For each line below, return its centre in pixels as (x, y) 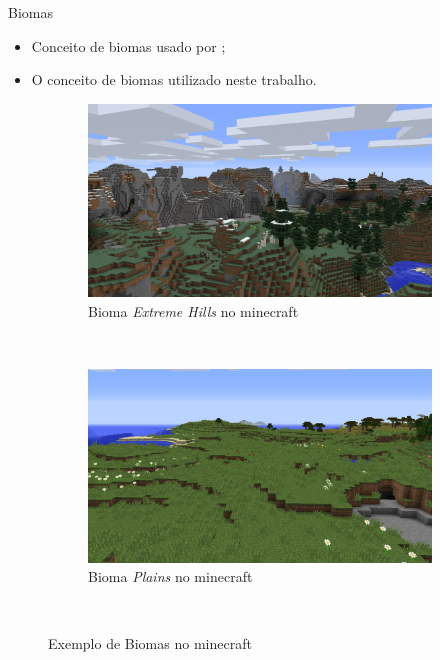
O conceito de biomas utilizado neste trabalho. (174, 79)
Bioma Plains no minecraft (170, 576)
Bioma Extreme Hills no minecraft (193, 310)
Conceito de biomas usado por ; (128, 45)
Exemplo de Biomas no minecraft (150, 643)
